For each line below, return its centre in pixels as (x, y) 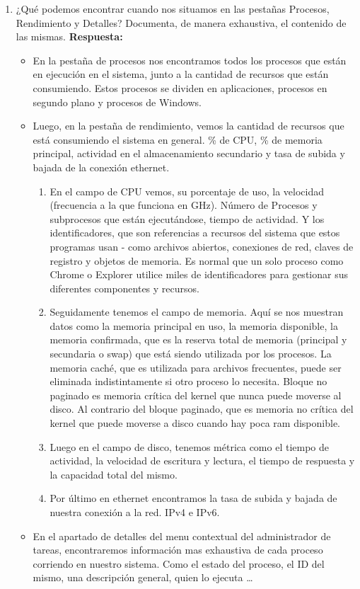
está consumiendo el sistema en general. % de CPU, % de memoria (178, 139)
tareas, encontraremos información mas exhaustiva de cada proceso (178, 550)
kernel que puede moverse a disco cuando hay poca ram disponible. (195, 423)
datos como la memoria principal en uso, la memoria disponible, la (194, 325)
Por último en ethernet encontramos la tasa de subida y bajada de (193, 498)
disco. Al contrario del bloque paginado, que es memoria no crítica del (202, 409)
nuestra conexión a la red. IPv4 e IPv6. (135, 512)
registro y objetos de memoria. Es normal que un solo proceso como (197, 260)
